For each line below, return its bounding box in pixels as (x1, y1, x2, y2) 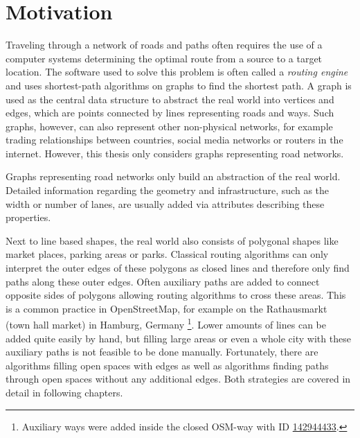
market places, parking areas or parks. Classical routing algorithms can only (6, 247, 329, 261)
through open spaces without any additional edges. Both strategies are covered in (6, 371, 351, 386)
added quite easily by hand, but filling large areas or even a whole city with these (6, 331, 351, 345)
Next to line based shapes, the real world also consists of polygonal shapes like (6, 233, 339, 247)
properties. (6, 210, 51, 225)
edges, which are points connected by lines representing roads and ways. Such (6, 105, 334, 120)
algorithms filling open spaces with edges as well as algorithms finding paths (6, 358, 329, 372)
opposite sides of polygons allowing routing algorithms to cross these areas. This (6, 288, 346, 302)
